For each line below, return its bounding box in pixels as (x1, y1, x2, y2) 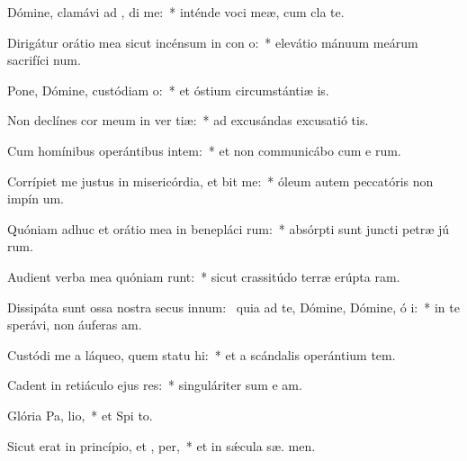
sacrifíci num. (7, 50, 81, 69)
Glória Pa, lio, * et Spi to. (7, 405, 153, 424)
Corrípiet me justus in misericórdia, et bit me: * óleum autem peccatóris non (7, 171, 434, 190)
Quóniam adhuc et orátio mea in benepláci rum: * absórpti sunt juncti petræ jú (7, 219, 450, 238)
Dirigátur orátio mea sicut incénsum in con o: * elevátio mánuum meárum (7, 32, 418, 51)
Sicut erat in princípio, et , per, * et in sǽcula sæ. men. (7, 436, 316, 455)
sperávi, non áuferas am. (7, 315, 142, 334)
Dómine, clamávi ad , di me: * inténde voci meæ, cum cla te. (7, 3, 345, 21)
